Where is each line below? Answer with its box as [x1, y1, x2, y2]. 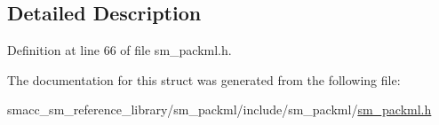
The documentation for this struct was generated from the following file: [7, 70, 401, 89]
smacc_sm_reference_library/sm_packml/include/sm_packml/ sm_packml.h [7, 100, 432, 119]
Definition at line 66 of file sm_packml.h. [7, 41, 232, 59]
